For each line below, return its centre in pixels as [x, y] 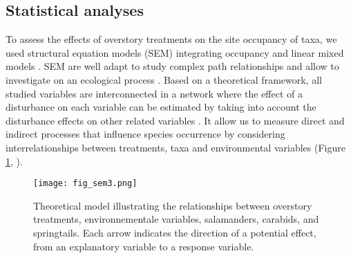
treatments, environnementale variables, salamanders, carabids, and [176, 219]
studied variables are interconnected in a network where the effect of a [154, 93]
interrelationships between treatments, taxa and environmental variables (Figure [175, 147]
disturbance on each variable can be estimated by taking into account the [161, 107]
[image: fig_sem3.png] [85, 184]
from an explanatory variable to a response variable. [144, 246]
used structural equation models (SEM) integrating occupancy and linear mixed [175, 52]
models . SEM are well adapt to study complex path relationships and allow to [172, 66]
